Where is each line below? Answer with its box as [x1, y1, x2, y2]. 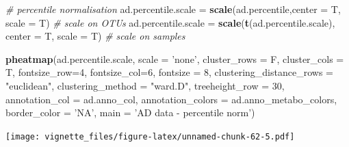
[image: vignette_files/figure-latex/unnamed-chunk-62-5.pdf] [5, 131, 295, 142]
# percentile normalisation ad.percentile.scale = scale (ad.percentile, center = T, [5, 2, 341, 16]
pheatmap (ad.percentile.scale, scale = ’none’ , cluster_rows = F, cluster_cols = [5, 51, 344, 66]
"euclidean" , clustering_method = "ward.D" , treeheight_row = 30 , [5, 78, 285, 92]
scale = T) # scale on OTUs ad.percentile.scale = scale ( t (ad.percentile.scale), [5, 15, 335, 29]
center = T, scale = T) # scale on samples [5, 29, 185, 43]
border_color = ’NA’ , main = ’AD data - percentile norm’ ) [5, 105, 255, 120]
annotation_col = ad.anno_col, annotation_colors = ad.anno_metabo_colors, [5, 92, 337, 106]
